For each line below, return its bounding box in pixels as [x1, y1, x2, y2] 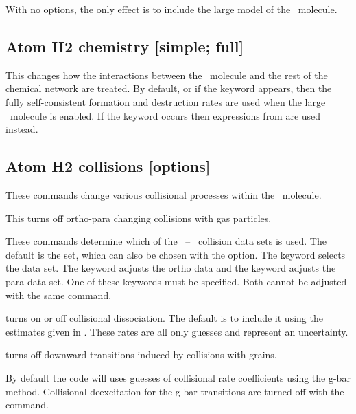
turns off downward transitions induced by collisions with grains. [5, 347, 277, 362]
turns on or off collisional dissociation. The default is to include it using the [5, 311, 323, 325]
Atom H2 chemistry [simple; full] [5, 35, 244, 56]
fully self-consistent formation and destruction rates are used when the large [5, 94, 326, 109]
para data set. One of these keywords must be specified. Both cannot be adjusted [5, 274, 347, 288]
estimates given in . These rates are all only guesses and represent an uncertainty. [5, 324, 348, 338]
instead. [5, 122, 38, 136]
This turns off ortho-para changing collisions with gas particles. [5, 210, 272, 225]
